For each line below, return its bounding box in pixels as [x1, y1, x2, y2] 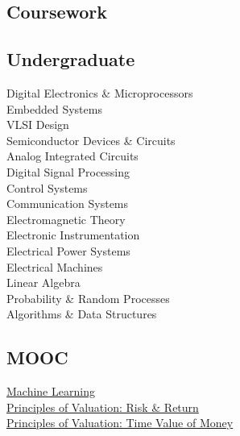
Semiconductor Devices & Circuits [6, 131, 176, 148]
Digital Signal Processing [6, 163, 130, 180]
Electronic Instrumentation [6, 226, 140, 243]
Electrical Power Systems [6, 242, 130, 259]
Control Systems [6, 179, 88, 196]
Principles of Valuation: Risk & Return [6, 398, 199, 415]
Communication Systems [6, 195, 129, 212]
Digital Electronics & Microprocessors [6, 84, 193, 101]
